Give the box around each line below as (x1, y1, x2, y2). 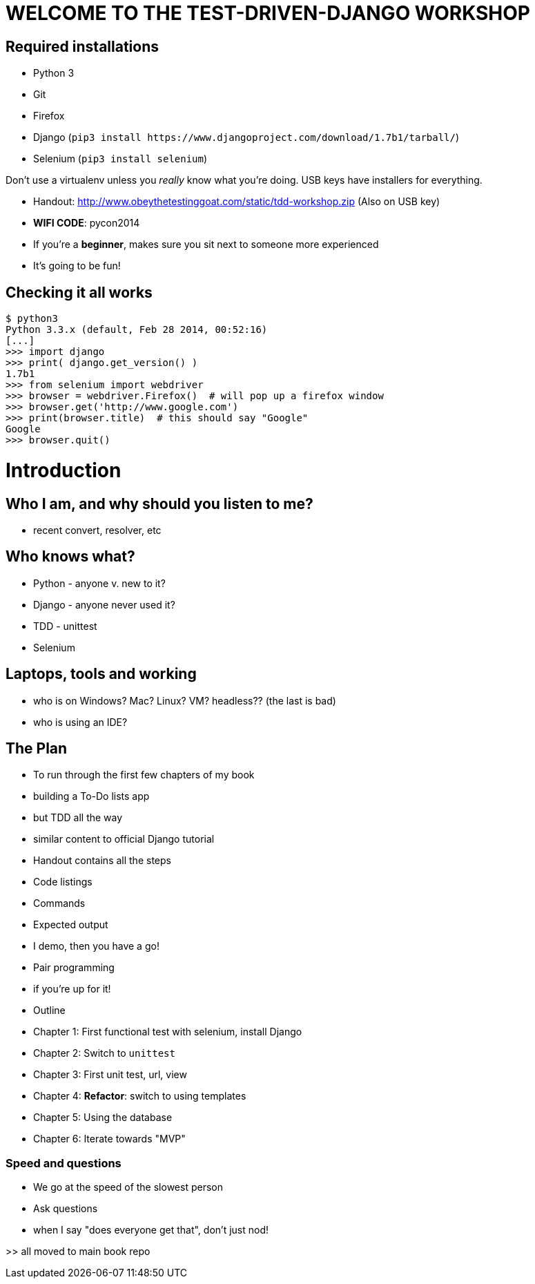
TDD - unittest (33, 620, 97, 632)
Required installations (6, 37, 159, 55)
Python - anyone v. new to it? (33, 577, 166, 589)
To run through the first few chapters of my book (33, 769, 255, 781)
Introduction (6, 458, 121, 482)
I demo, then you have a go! (33, 940, 159, 952)
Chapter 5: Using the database (33, 1111, 173, 1124)
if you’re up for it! (33, 983, 111, 995)
